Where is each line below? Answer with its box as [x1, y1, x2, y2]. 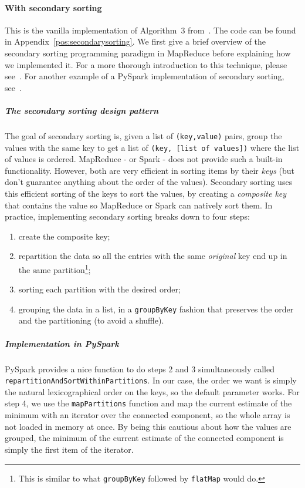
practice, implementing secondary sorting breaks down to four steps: [5, 210, 250, 223]
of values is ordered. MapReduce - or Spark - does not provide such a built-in [5, 153, 283, 165]
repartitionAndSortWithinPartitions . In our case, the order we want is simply [5, 374, 297, 386]
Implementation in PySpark [5, 337, 119, 349]
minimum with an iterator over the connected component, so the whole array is [5, 409, 290, 421]
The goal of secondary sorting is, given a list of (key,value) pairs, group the [5, 129, 282, 142]
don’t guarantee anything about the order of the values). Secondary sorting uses [5, 176, 293, 188]
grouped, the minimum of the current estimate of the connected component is [5, 432, 284, 444]
